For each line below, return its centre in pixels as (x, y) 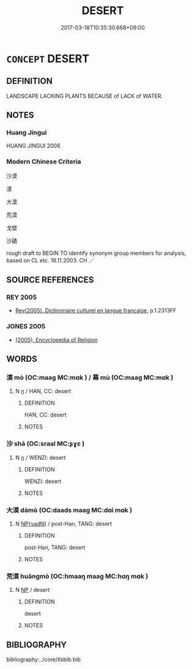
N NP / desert (32, 590)
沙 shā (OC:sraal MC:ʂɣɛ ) (46, 444)
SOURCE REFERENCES (50, 280)
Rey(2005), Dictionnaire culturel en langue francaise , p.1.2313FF (96, 311)
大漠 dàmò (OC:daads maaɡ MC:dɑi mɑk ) (69, 510)
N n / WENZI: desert (40, 457)
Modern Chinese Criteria (44, 161)
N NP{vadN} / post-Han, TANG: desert (63, 524)
